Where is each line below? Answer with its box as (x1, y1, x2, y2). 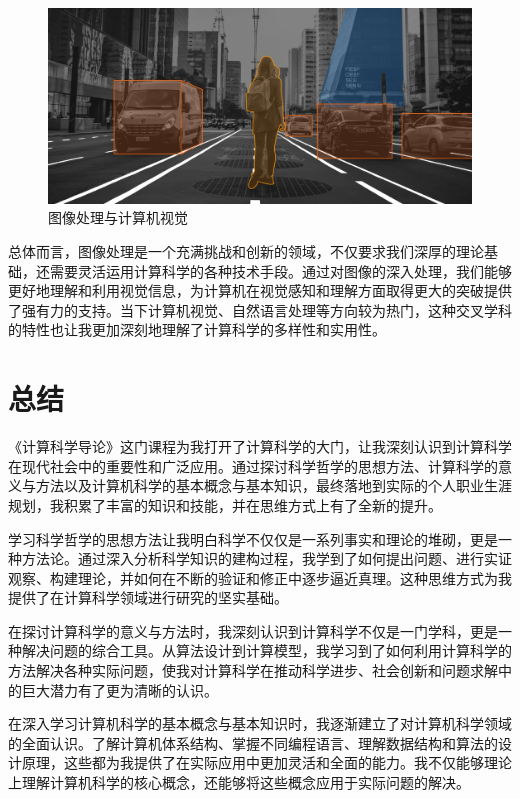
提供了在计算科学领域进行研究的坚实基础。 (8, 587, 288, 608)
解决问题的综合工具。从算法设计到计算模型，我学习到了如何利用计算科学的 (21, 640, 512, 661)
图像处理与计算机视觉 (48, 207, 188, 228)
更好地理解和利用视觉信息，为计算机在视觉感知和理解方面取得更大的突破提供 (8, 280, 512, 301)
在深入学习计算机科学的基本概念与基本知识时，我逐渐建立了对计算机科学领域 (8, 713, 512, 734)
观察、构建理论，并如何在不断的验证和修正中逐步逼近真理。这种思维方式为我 (8, 567, 512, 588)
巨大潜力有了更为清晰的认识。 (21, 679, 218, 700)
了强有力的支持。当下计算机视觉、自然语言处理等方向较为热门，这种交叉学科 (8, 299, 512, 320)
